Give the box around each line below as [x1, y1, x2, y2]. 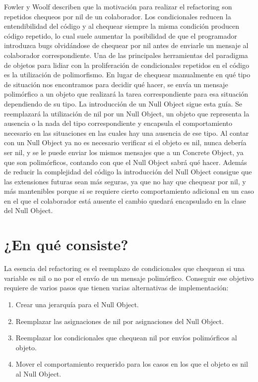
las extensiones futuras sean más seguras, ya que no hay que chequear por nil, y [4, 176, 246, 186]
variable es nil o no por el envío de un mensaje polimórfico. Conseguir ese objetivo [4, 273, 254, 283]
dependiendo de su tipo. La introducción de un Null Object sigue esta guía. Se [4, 98, 243, 109]
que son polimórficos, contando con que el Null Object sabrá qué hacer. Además [4, 157, 247, 167]
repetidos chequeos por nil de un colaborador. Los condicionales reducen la [4, 11, 231, 21]
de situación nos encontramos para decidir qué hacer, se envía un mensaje [4, 79, 228, 89]
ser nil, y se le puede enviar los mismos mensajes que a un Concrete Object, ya [4, 147, 244, 157]
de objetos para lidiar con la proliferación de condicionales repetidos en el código [4, 59, 249, 70]
